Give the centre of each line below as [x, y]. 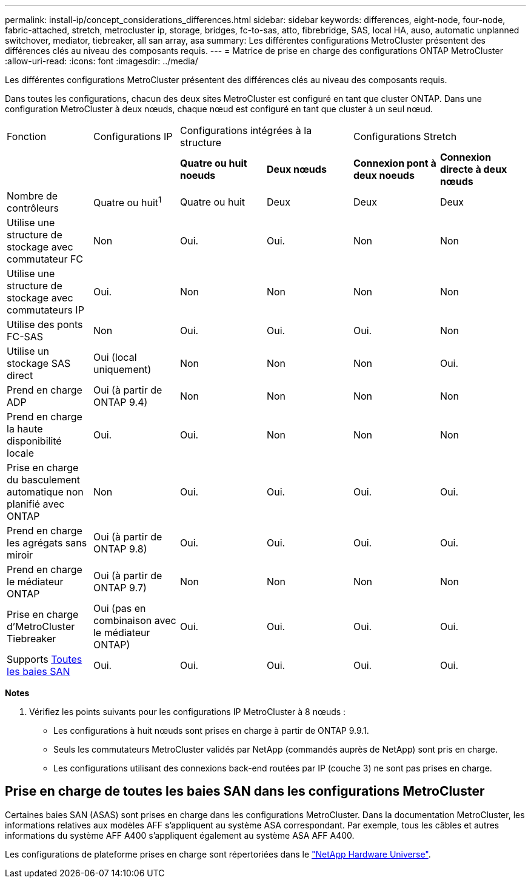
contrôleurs [33, 208]
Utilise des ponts [45, 324]
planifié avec [36, 504]
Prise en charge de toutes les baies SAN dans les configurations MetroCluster [245, 791]
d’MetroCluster [41, 626]
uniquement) [122, 369]
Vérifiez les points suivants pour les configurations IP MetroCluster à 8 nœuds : [188, 712]
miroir [20, 555]
